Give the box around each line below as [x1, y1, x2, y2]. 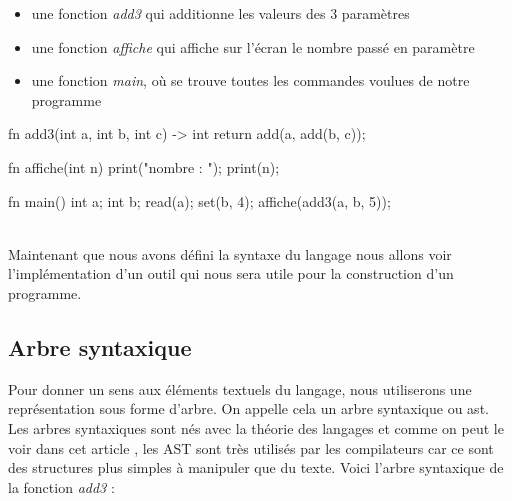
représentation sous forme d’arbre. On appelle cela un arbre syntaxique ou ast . [8, 398, 489, 419]
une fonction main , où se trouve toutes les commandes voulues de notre [31, 70, 470, 91]
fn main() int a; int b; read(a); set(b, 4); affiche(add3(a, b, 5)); [8, 190, 391, 211]
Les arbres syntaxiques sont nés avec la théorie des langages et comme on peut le [8, 417, 504, 438]
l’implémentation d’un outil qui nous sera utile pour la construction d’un [8, 263, 454, 284]
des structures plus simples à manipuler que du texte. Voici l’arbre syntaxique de [8, 457, 504, 478]
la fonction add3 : [8, 476, 115, 497]
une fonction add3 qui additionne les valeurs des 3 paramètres [31, 3, 410, 23]
